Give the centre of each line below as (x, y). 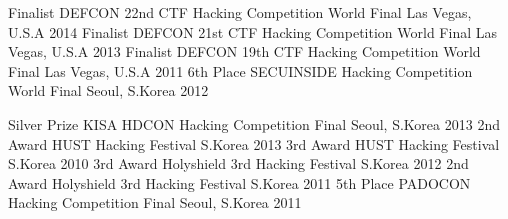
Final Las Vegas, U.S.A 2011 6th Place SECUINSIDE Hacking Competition (240, 70)
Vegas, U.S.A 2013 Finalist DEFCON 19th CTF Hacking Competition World (244, 51)
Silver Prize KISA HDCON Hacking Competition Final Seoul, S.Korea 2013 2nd (254, 123)
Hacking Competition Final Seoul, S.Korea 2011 (155, 202)
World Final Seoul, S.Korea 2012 (108, 90)
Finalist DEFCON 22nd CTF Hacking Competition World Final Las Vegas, (240, 12)
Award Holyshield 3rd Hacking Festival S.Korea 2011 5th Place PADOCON (239, 182)
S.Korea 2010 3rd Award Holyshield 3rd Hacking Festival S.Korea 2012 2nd (238, 163)
